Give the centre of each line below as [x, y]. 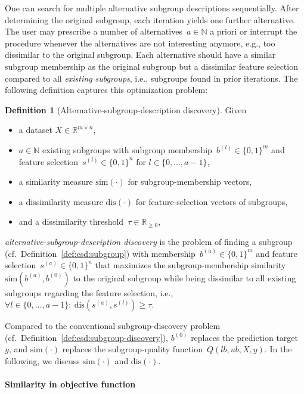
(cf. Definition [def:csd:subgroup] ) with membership [100, 253]
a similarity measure [56, 182]
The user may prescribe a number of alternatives [94, 31]
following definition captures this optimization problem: [106, 90]
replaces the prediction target [244, 337]
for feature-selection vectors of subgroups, [212, 201]
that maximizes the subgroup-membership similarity [190, 265]
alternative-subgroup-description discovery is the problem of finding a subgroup [149, 241]
